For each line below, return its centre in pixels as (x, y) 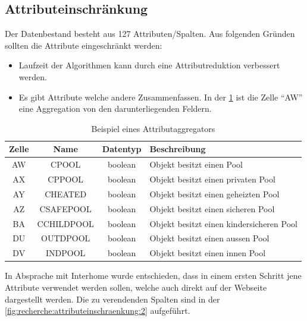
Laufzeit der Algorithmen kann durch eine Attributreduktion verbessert (149, 65)
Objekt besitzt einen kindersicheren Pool (223, 223)
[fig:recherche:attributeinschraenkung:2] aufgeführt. (98, 311)
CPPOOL (66, 179)
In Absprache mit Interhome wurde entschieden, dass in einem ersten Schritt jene (153, 276)
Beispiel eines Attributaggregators (153, 128)
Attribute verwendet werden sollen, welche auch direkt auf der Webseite (136, 287)
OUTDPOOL (66, 238)
